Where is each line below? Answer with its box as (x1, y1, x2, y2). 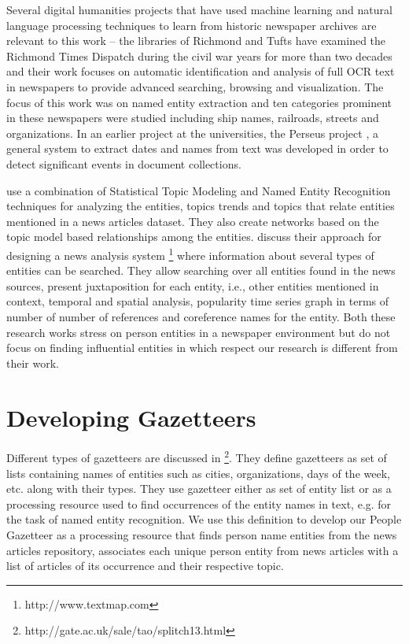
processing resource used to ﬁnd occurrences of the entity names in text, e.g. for (6, 495, 392, 512)
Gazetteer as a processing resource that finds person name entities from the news (6, 527, 397, 543)
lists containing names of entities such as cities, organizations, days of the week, (6, 464, 390, 481)
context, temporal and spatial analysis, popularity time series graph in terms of (6, 293, 389, 309)
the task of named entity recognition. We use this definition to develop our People (6, 511, 402, 527)
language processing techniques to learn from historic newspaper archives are (6, 17, 377, 33)
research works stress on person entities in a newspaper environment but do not (6, 324, 391, 340)
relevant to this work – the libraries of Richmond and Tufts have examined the (6, 32, 386, 49)
